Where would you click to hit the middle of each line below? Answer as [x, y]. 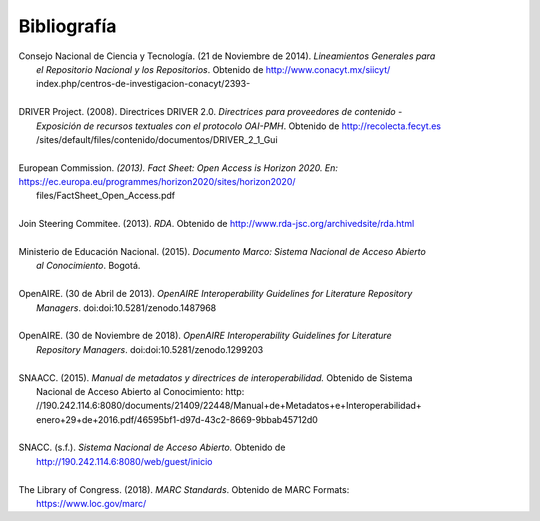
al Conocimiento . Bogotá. [88, 266]
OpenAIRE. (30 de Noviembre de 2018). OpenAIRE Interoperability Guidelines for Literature [205, 336]
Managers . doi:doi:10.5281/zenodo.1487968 [126, 307]
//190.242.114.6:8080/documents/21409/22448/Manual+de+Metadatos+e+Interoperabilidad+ [229, 406]
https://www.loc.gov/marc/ [91, 504]
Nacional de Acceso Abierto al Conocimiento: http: [140, 391]
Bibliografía [67, 26]
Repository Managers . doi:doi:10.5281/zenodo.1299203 [150, 349]
